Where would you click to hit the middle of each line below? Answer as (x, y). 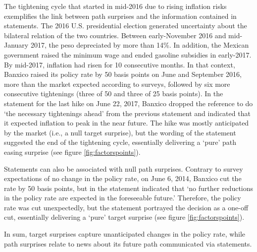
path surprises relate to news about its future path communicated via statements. (128, 243)
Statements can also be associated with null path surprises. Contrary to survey (124, 168)
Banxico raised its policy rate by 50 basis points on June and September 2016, (123, 74)
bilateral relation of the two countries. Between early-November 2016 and (115, 35)
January (16, 45)
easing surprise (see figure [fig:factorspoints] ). (72, 152)
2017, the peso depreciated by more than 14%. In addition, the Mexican (140, 45)
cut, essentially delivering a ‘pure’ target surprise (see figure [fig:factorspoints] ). (124, 217)
